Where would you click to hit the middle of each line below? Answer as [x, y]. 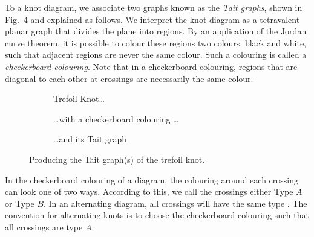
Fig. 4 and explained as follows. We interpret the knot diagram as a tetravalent [152, 19]
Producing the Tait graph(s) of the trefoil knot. [117, 159]
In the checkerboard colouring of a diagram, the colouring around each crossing [152, 179]
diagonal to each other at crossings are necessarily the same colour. [129, 78]
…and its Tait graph [90, 139]
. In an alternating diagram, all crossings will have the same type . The [175, 203]
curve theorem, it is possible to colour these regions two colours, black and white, [156, 43]
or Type [20, 203]
